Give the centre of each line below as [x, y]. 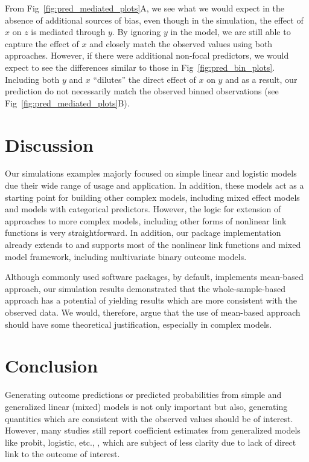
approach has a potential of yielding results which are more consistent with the [151, 300]
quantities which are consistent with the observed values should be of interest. [149, 418]
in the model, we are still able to [231, 32]
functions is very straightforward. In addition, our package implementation [143, 233]
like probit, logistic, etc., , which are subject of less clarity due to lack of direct [151, 442]
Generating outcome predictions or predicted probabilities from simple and [143, 395]
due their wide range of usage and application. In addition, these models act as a [154, 185]
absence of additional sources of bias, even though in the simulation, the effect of [154, 20]
